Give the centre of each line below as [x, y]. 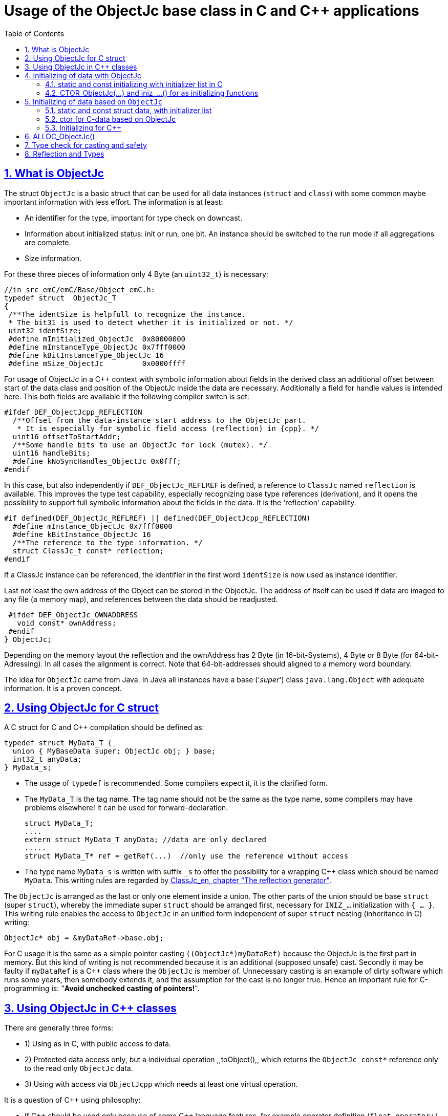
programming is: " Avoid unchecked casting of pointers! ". [102, 989]
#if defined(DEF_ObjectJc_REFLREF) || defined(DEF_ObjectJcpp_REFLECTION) [157, 518]
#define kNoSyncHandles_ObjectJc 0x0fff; [97, 461]
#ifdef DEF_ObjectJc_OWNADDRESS [73, 615]
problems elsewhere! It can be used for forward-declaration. [126, 808]
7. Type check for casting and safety [86, 145]
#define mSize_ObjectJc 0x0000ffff [97, 363]
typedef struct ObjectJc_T [60, 298]
